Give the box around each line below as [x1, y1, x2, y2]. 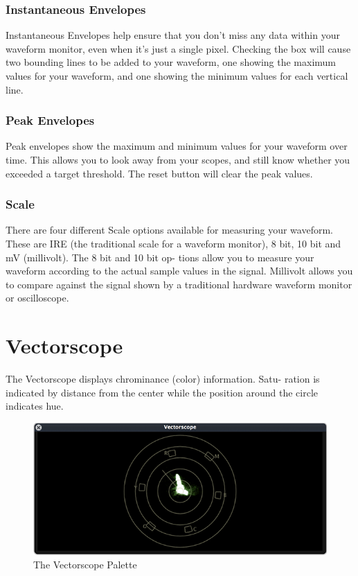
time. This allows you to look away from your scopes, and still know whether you [6, 152, 350, 166]
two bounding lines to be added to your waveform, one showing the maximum [6, 55, 337, 69]
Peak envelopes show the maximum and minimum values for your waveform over [6, 139, 348, 153]
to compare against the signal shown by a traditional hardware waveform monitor [6, 277, 352, 291]
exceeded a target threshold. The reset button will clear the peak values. [6, 166, 313, 180]
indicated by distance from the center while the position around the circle [6, 385, 319, 399]
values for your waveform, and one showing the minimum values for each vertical [6, 69, 348, 82]
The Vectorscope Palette [33, 557, 137, 572]
